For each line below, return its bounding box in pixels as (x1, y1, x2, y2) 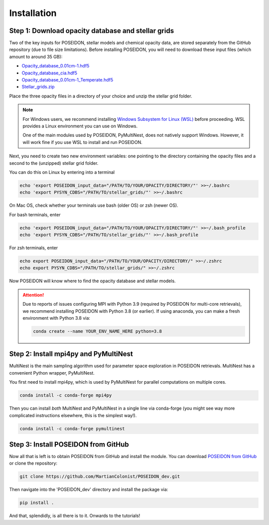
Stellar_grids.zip (21, 84, 55, 90)
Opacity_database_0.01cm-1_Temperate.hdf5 (21, 77, 114, 83)
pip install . (19, 500, 54, 506)
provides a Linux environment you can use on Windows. (22, 123, 138, 129)
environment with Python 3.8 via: (22, 315, 91, 321)
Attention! (22, 292, 44, 298)
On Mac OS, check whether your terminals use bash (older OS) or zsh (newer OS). (9, 202, 179, 208)
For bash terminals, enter (9, 211, 61, 217)
